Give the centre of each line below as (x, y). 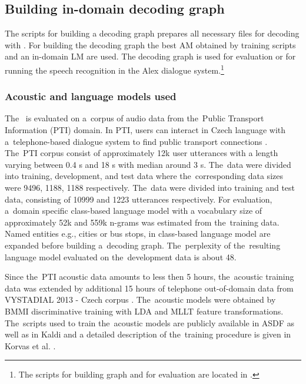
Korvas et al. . (30, 345)
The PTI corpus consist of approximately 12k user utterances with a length (142, 153)
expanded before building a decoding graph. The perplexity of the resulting (143, 245)
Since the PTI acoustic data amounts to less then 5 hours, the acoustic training (149, 277)
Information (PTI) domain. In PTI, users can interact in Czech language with (145, 130)
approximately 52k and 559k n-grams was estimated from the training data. (142, 222)
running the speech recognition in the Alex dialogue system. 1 (114, 69)
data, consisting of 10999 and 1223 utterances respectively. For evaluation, (139, 199)
